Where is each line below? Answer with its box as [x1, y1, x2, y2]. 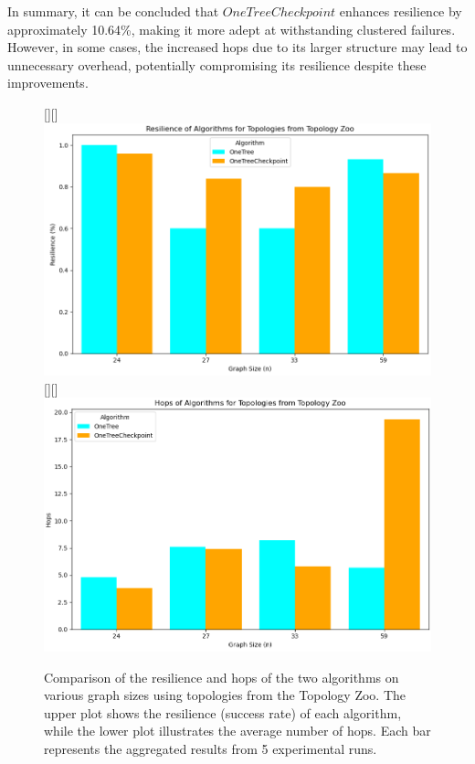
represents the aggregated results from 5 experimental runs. [44, 738, 377, 758]
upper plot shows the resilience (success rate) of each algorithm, [44, 703, 402, 722]
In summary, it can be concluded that [7, 2, 219, 20]
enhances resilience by [339, 2, 462, 20]
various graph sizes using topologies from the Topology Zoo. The [44, 685, 406, 705]
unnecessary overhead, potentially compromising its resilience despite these [7, 55, 427, 74]
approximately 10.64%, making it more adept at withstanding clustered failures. [7, 19, 456, 38]
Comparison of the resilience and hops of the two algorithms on [44, 667, 399, 686]
